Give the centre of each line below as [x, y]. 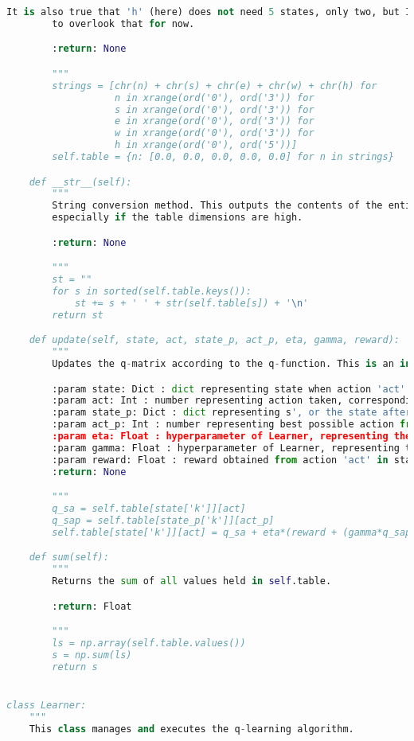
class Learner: [47, 706]
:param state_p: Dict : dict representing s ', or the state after [232, 413]
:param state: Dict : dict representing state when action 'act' [229, 389]
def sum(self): [69, 558]
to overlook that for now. [123, 23]
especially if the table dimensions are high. [178, 218]
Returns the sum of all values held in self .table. [192, 581]
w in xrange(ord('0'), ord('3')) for [215, 133]
